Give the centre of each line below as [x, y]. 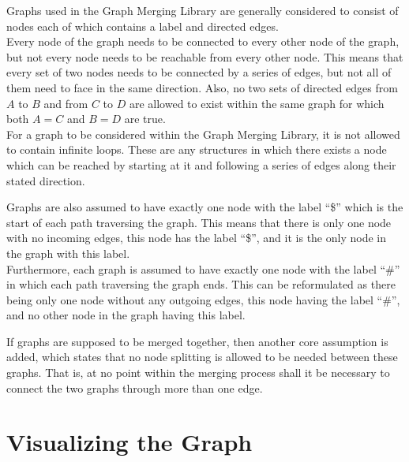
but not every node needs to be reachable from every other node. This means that [205, 56]
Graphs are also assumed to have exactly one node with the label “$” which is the [205, 207]
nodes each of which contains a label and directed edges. [143, 26]
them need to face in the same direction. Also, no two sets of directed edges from [202, 87]
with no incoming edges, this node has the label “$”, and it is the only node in [196, 238]
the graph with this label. [68, 253]
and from [66, 103]
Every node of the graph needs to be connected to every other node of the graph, [203, 41]
